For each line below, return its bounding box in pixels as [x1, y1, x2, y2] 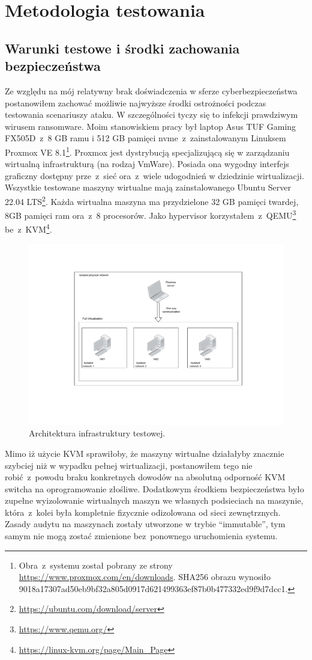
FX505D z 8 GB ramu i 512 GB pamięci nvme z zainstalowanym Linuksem [5, 132, 286, 144]
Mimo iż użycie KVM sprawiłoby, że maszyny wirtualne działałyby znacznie [5, 447, 284, 459]
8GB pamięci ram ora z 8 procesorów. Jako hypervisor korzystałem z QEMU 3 [5, 207, 296, 221]
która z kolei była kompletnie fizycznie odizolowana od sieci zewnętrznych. [5, 506, 281, 518]
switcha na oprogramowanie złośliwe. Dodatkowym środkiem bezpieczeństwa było [5, 482, 304, 495]
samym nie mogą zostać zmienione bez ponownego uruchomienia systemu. [5, 530, 278, 542]
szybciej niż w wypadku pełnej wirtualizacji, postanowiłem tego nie [5, 459, 253, 471]
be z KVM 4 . [5, 221, 52, 236]
